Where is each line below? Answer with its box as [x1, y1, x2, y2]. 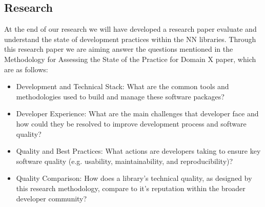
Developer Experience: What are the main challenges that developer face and [16, 108, 259, 119]
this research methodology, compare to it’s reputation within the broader [16, 182, 246, 193]
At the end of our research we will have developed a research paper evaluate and [4, 24, 257, 34]
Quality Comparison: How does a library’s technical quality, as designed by [16, 173, 252, 183]
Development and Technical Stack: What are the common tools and [16, 81, 229, 92]
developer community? [16, 193, 87, 203]
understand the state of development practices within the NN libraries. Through [4, 33, 256, 44]
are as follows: [4, 64, 48, 74]
